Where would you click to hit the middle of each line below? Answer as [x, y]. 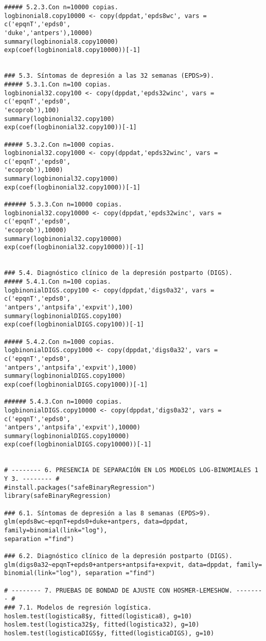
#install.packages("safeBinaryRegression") [80, 487]
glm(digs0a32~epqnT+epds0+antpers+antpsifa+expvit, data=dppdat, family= [133, 565]
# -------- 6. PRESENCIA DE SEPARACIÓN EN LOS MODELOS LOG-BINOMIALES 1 [131, 470]
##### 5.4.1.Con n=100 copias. [58, 282]
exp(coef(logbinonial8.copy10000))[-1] [72, 50]
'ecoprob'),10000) [36, 230]
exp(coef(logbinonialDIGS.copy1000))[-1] [76, 384]
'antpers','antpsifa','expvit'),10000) [72, 428]
